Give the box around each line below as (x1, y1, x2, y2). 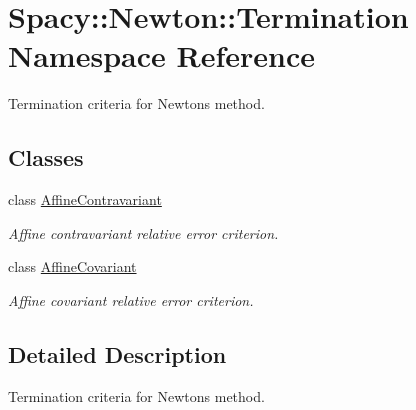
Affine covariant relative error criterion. (8, 289, 254, 310)
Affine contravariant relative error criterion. (8, 222, 279, 243)
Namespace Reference (8, 35, 315, 76)
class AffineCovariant (8, 256, 137, 277)
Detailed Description (8, 338, 227, 369)
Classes (8, 142, 84, 173)
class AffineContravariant (8, 189, 162, 210)
